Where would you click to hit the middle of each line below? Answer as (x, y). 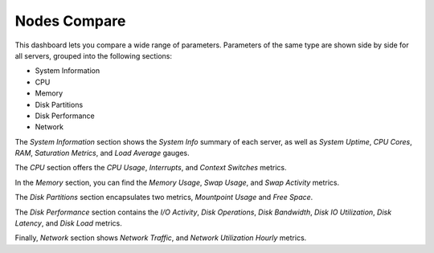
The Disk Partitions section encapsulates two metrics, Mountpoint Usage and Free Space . (164, 198)
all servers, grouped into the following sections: (94, 55)
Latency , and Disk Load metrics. (68, 223)
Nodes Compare (70, 21)
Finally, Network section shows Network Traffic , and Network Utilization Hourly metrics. (161, 238)
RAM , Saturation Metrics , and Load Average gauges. (102, 153)
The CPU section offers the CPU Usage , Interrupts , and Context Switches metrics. (151, 168)
